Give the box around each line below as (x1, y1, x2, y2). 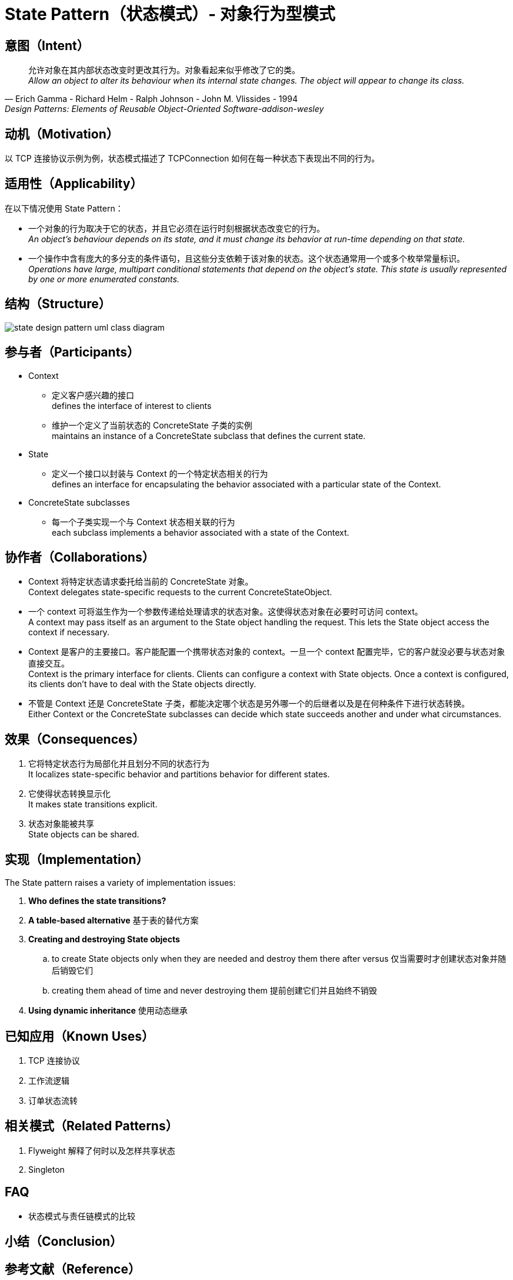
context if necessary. (28, 627, 109, 638)
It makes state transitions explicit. (28, 799, 158, 810)
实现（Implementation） (5, 852, 149, 867)
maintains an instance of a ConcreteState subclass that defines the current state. (52, 430, 366, 441)
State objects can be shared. (28, 829, 139, 840)
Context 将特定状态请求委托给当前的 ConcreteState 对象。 (28, 576, 254, 587)
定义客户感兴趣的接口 (52, 390, 134, 400)
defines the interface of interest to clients (52, 400, 212, 411)
